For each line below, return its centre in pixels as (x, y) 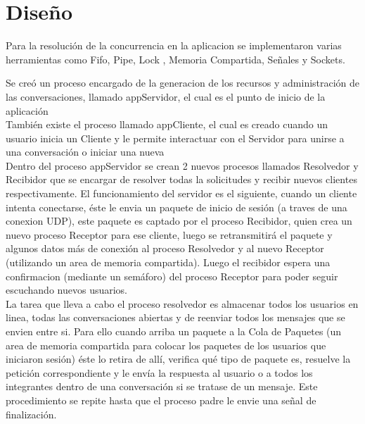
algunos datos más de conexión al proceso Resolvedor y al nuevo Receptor (165, 248)
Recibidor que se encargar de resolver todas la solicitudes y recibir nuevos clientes (181, 179)
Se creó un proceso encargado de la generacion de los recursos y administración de (183, 83)
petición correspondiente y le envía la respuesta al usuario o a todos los (159, 372)
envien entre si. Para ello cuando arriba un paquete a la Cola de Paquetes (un (174, 331)
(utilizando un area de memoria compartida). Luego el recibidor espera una (168, 262)
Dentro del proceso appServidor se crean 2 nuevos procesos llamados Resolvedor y (182, 165)
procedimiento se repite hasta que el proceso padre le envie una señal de (161, 400)
